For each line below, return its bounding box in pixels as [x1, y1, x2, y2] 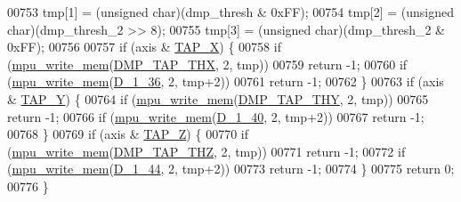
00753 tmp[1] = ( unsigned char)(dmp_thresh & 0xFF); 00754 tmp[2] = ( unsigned [7, 3, 455, 20]
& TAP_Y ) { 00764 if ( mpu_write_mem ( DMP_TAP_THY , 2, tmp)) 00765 [7, 89, 429, 108]
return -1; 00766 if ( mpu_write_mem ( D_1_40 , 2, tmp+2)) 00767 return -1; [7, 107, 425, 125]
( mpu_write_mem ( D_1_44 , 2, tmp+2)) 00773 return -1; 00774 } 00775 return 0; [7, 159, 455, 178]
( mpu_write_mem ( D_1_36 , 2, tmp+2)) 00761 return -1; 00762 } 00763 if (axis [7, 72, 444, 91]
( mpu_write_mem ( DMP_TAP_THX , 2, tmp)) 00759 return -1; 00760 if [7, 54, 408, 73]
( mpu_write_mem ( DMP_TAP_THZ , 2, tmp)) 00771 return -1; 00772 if [7, 141, 406, 160]
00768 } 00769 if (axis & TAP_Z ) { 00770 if [7, 125, 248, 143]
